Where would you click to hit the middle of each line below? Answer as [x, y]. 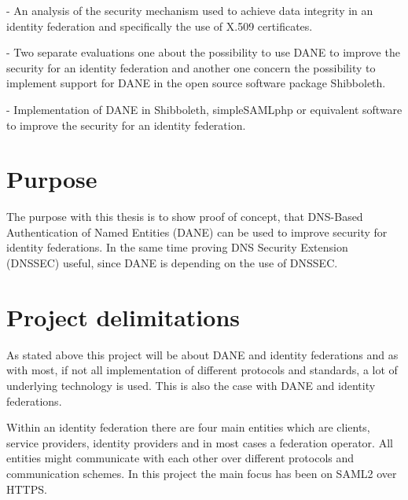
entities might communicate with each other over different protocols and [180, 458]
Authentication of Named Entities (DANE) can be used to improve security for [197, 232]
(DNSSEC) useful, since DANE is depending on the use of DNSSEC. [172, 263]
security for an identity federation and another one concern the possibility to [191, 67]
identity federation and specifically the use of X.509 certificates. [160, 26]
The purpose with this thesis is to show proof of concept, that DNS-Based [185, 217]
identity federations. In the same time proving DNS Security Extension [177, 247]
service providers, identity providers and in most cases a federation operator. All [200, 442]
